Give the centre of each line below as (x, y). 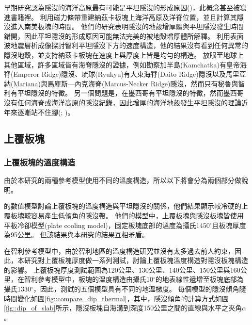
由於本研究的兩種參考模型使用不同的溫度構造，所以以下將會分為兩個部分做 (123, 180)
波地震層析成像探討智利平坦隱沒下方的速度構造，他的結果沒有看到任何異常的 (126, 45)
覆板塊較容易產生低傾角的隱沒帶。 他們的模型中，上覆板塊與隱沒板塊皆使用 (124, 215)
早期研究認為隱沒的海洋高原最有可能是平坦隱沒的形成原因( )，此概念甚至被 (122, 7)
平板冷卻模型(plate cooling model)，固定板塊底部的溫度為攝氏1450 (107, 225)
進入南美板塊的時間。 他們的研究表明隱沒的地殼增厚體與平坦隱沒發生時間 (127, 26)
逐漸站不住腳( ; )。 (46, 112)
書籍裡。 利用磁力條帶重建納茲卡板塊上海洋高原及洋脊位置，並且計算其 (124, 17)
